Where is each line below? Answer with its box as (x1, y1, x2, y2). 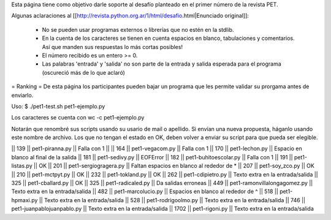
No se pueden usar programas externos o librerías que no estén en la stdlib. (42, 26, 234, 33)
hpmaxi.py (11, 196, 38, 203)
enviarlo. (11, 91, 34, 99)
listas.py (11, 162, 33, 170)
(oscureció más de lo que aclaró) (42, 69, 126, 76)
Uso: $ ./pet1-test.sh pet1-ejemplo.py (11, 102, 105, 110)
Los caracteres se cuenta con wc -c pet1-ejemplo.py (11, 114, 145, 121)
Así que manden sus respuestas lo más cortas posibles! (42, 43, 183, 50)
